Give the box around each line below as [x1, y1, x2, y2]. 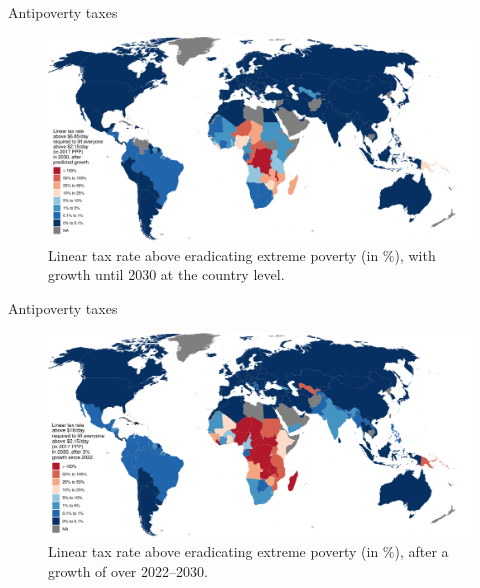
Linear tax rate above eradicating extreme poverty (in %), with [48, 244, 436, 265]
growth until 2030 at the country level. [48, 264, 285, 285]
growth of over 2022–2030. [48, 560, 208, 581]
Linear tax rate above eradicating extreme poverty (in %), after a [48, 541, 449, 562]
